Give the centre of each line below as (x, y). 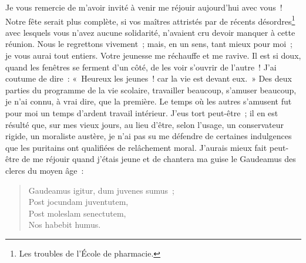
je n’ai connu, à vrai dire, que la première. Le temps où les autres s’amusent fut (149, 101)
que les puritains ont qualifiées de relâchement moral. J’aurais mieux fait (136, 147)
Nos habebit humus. (65, 225)
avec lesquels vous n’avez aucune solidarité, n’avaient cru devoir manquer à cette (150, 32)
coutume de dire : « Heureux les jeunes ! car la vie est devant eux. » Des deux (149, 78)
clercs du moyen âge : (45, 170)
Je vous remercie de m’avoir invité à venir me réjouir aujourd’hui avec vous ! (144, 7)
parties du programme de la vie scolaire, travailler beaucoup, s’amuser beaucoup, (151, 90)
